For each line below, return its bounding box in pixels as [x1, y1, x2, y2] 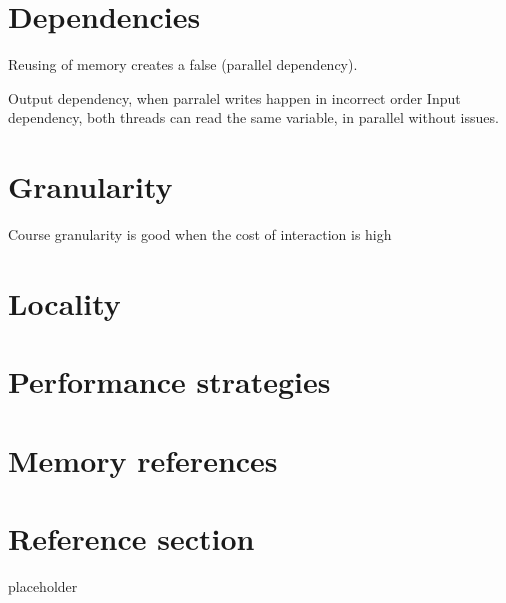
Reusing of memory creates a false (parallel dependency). [8, 54, 358, 75]
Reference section [8, 517, 255, 558]
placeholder [8, 575, 78, 596]
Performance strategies [8, 361, 331, 402]
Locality [8, 282, 121, 323]
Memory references [8, 439, 278, 480]
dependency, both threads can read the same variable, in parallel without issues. [8, 107, 499, 128]
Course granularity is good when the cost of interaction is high [8, 224, 392, 245]
